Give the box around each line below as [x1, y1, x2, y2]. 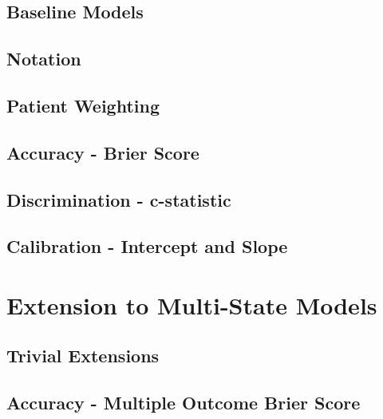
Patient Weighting [6, 93, 160, 117]
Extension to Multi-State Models [6, 288, 377, 321]
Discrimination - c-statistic [6, 187, 231, 211]
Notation [6, 46, 81, 71]
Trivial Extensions [6, 343, 160, 368]
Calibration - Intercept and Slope [6, 234, 288, 259]
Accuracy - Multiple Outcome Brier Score [6, 390, 361, 415]
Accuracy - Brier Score [6, 140, 199, 164]
